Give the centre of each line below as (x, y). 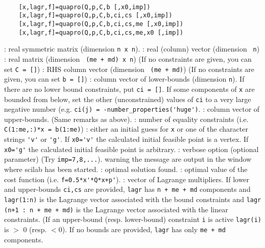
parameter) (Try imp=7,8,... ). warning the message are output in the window (128, 159)
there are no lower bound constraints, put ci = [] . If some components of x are (129, 89)
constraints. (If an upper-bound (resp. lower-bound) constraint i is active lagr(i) (133, 219)
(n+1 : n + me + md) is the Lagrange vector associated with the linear (116, 209)
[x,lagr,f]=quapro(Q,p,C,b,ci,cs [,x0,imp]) (95, 16)
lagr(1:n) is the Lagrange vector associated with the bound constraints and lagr (133, 199)
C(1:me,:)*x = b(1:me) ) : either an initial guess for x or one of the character (126, 129)
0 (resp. (35, 229)
